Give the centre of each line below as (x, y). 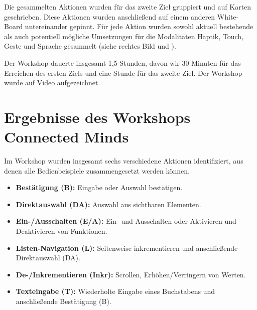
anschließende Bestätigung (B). (63, 301)
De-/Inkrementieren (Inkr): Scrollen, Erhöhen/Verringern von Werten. (131, 274)
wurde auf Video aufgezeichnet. (52, 83)
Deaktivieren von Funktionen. (61, 231)
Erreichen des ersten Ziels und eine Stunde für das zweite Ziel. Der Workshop (123, 72)
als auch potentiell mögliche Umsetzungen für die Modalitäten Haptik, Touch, (124, 36)
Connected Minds (67, 137)
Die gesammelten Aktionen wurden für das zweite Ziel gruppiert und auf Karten (128, 7)
